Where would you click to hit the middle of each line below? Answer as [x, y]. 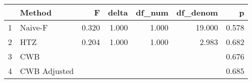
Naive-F [34, 27]
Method [36, 12]
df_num [152, 12]
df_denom [197, 12]
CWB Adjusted [47, 71]
